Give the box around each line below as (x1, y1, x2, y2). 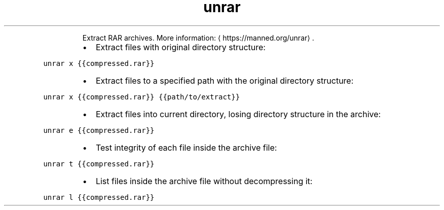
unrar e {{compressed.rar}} (43, 126, 155, 134)
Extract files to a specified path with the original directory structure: (95, 75, 354, 86)
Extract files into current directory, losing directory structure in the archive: (95, 109, 381, 119)
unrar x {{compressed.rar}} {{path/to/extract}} (43, 92, 240, 101)
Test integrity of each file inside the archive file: (95, 142, 277, 153)
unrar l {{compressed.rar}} (43, 193, 155, 201)
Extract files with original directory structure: (95, 42, 266, 52)
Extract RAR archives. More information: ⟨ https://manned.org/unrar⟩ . (82, 33, 314, 42)
